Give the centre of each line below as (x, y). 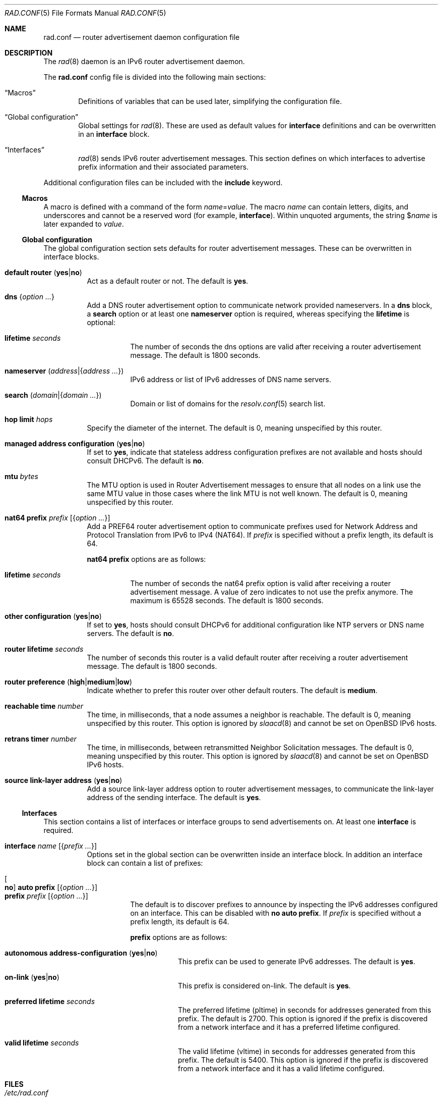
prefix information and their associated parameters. (164, 167)
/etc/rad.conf (26, 1093)
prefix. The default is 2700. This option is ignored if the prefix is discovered (303, 1018)
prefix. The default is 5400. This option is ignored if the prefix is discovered (303, 1060)
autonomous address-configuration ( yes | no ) (81, 953)
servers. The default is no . (131, 633)
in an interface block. (114, 134)
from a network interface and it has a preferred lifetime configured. (289, 1027)
